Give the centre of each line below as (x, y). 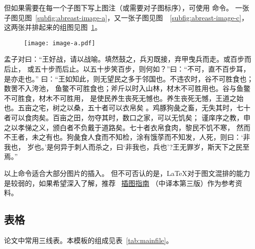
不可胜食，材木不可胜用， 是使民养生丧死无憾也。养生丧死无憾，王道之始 (124, 98)
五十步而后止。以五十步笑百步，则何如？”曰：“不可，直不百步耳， (142, 69)
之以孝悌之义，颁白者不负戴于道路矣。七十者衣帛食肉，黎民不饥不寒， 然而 (127, 127)
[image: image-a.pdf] (60, 43)
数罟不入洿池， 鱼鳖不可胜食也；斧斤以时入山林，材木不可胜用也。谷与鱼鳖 (127, 88)
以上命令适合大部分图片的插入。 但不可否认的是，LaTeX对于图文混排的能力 (127, 173)
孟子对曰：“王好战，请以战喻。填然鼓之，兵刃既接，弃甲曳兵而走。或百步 (124, 59)
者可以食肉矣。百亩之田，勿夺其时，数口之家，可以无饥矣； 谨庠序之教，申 (127, 117)
